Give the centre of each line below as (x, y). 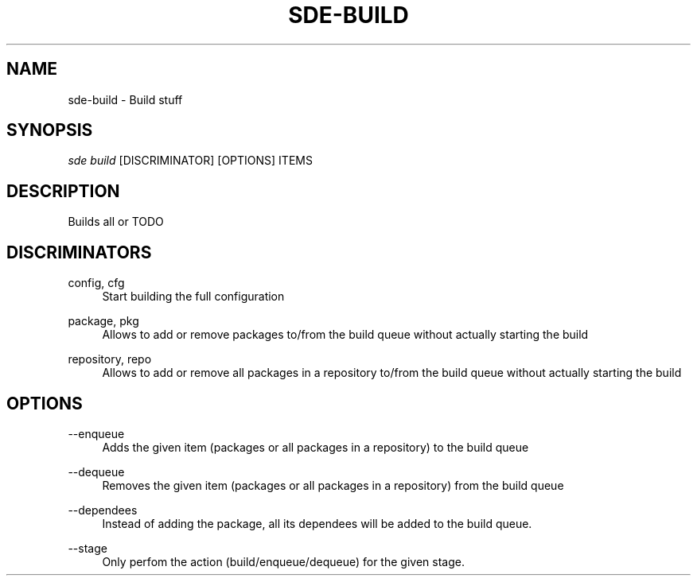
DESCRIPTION (63, 191)
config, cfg (96, 283)
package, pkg (103, 321)
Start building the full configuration (193, 297)
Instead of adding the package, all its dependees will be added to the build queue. (317, 523)
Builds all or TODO (116, 222)
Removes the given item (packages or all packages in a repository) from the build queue (333, 485)
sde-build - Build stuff (125, 99)
